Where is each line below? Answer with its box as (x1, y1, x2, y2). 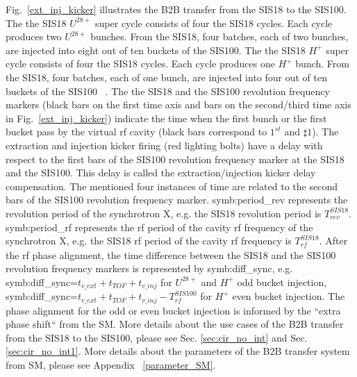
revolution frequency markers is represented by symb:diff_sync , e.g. (6, 261, 293, 276)
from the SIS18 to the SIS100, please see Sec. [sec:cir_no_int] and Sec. (6, 330, 308, 344)
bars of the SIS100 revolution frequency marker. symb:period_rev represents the (6, 192, 348, 207)
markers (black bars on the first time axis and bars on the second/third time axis (6, 97, 351, 112)
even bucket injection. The (232, 289, 345, 303)
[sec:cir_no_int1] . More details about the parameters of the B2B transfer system (6, 344, 350, 358)
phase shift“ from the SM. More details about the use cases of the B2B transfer (6, 317, 344, 331)
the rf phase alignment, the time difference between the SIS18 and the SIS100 (6, 247, 336, 262)
